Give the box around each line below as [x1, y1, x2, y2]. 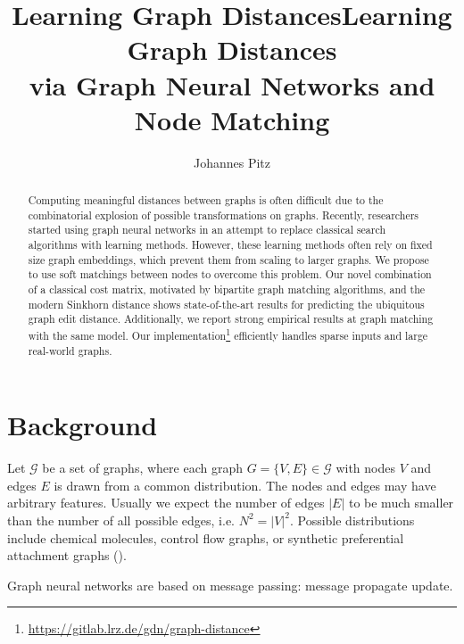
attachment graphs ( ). [7, 546, 127, 565]
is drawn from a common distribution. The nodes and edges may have [54, 475, 436, 494]
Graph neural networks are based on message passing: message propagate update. [7, 575, 453, 594]
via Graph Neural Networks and [29, 66, 435, 103]
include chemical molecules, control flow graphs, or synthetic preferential [7, 528, 404, 547]
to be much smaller [348, 493, 454, 512]
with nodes [336, 458, 395, 477]
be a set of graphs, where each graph [42, 458, 243, 477]
